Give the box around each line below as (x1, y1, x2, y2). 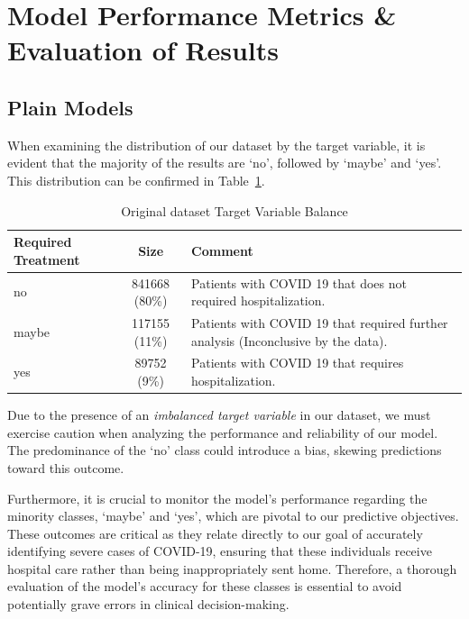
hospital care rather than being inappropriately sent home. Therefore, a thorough (7, 559, 457, 578)
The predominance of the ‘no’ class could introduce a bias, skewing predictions (7, 441, 442, 460)
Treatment (14, 250, 80, 269)
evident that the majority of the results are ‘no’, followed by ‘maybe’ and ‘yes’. (7, 153, 442, 172)
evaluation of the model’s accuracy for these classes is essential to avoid (7, 577, 402, 596)
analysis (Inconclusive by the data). (191, 331, 388, 350)
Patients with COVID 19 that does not (191, 273, 407, 292)
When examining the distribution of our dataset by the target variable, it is (7, 135, 426, 154)
